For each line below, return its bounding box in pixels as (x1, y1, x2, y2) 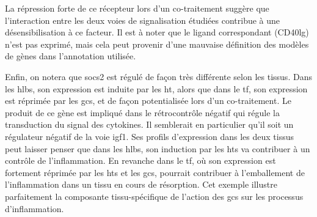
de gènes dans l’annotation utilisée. (5, 50, 136, 62)
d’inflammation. (5, 202, 64, 215)
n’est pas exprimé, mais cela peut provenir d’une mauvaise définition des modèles (5, 37, 309, 50)
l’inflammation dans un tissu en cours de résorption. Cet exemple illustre (5, 178, 277, 191)
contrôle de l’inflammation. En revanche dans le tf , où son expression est (5, 154, 276, 167)
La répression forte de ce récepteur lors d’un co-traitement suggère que (5, 2, 269, 14)
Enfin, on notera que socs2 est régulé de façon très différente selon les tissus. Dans (5, 70, 312, 83)
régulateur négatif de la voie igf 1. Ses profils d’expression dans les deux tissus (5, 130, 294, 142)
